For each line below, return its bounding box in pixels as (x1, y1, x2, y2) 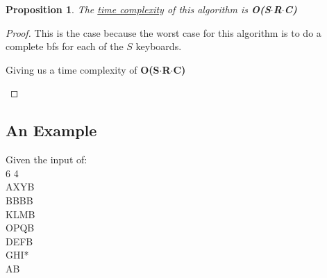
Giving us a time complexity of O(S (6, 62, 160, 76)
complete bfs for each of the (6, 39, 124, 54)
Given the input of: (6, 152, 87, 167)
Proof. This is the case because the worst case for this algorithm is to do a (6, 25, 321, 40)
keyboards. (135, 39, 182, 54)
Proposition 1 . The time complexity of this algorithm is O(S (6, 2, 271, 16)
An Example (6, 120, 97, 141)
